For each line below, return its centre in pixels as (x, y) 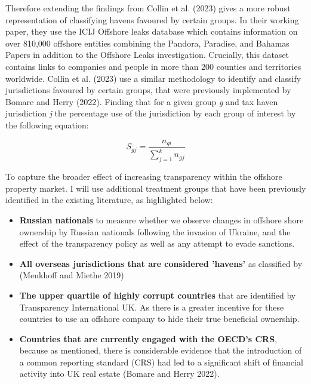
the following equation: (47, 125)
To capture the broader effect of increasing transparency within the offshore (144, 176)
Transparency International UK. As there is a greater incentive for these (152, 307)
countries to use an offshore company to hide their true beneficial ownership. (159, 319)
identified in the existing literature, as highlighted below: (109, 200)
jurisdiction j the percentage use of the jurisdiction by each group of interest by (151, 113)
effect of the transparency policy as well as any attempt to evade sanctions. (157, 243)
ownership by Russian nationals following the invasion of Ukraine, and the (155, 231)
